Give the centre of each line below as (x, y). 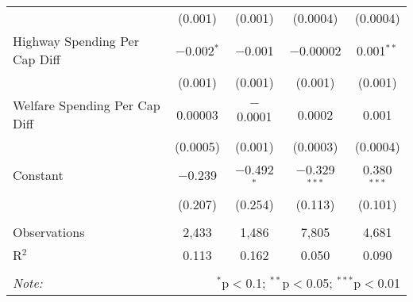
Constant (38, 175)
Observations (49, 231)
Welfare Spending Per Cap (87, 105)
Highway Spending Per (76, 41)
